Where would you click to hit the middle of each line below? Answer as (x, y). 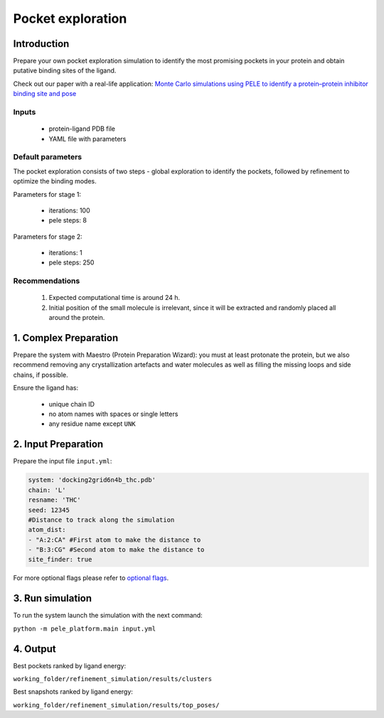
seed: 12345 (49, 510)
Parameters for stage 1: (47, 194)
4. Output (34, 649)
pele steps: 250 (71, 262)
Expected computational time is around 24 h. (114, 298)
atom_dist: (47, 530)
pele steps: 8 (68, 220)
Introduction (41, 44)
